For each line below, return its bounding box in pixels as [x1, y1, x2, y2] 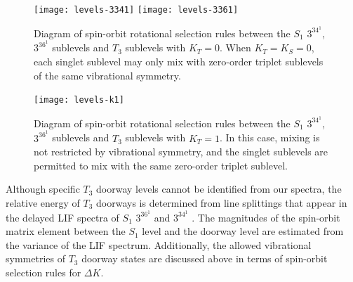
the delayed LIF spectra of [6, 210, 119, 224]
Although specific [6, 181, 80, 196]
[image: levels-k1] [34, 95, 124, 105]
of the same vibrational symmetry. [34, 68, 181, 82]
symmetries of [6, 251, 65, 266]
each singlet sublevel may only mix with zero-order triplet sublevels [34, 53, 324, 68]
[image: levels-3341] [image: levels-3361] [34, 5, 239, 15]
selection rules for [6, 264, 81, 279]
